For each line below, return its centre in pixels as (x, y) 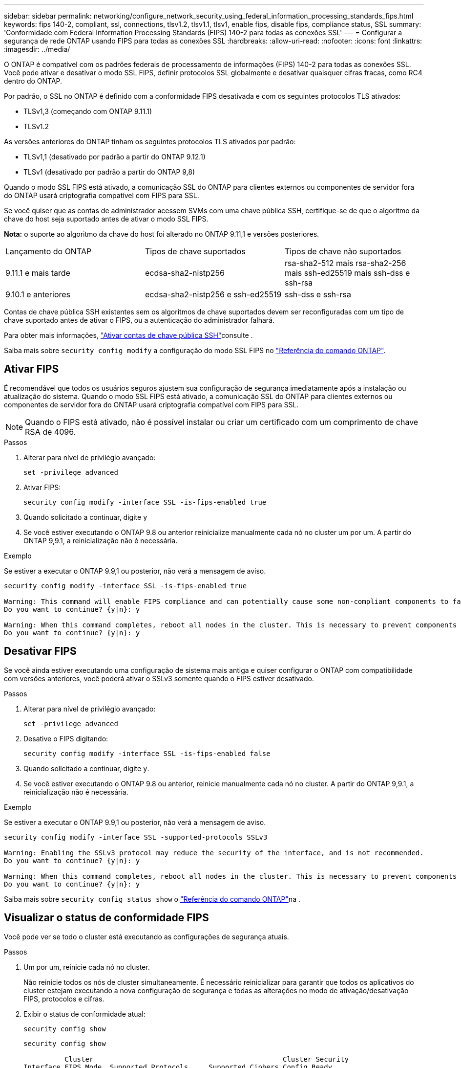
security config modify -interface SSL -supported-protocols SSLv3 (136, 837)
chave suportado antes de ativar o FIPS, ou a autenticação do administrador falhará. (139, 320)
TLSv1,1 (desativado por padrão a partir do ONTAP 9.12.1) (115, 157)
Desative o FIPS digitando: (66, 738)
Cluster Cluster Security (207, 1059)
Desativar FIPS (40, 651)
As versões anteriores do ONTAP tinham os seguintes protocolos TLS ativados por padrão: (150, 142)
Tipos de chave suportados (195, 251)
